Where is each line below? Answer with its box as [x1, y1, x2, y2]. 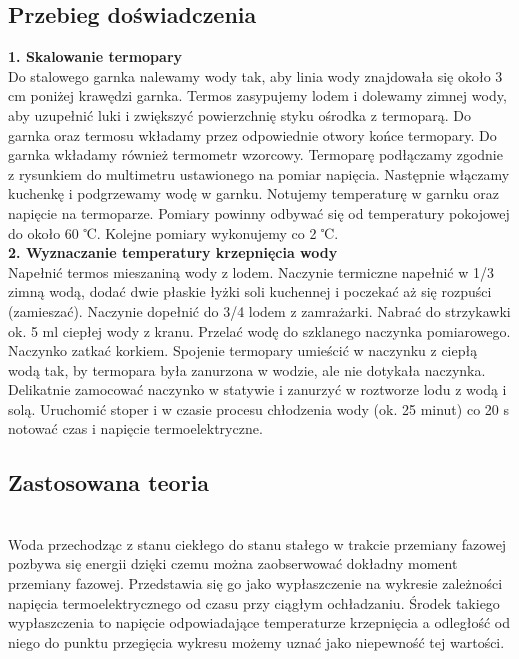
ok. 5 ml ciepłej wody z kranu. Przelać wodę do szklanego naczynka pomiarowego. [8, 320, 511, 341]
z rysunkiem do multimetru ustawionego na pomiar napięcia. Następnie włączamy [8, 163, 510, 184]
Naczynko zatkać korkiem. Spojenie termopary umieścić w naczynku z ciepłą [8, 340, 478, 361]
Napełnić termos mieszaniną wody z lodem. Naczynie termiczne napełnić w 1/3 [8, 261, 494, 282]
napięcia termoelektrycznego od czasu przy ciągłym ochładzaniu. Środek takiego [8, 592, 500, 613]
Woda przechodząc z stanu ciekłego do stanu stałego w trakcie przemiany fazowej [8, 533, 507, 554]
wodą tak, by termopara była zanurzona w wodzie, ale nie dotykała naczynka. [8, 359, 486, 380]
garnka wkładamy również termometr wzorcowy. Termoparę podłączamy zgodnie [8, 144, 503, 165]
